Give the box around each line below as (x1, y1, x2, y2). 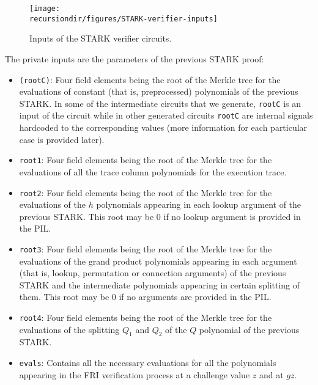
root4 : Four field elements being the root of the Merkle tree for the (19, 310, 272, 323)
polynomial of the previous (199, 323, 300, 335)
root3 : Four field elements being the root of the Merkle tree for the (19, 242, 272, 255)
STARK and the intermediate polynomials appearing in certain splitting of (19, 278, 300, 291)
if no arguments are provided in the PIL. (119, 290, 272, 303)
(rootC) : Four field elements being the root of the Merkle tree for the (19, 73, 281, 86)
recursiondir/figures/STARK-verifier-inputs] (29, 14, 218, 23)
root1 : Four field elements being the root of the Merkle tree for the (19, 153, 272, 166)
